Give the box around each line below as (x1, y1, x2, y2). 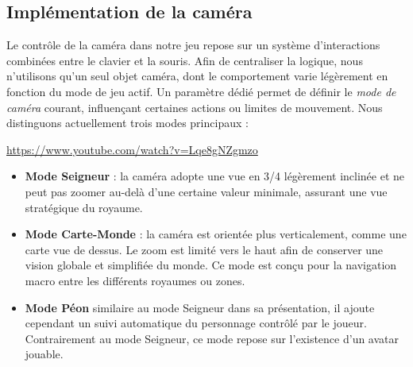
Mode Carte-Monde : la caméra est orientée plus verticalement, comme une (25, 226, 407, 242)
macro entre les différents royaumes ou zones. (25, 272, 245, 288)
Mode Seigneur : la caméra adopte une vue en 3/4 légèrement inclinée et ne (25, 168, 405, 184)
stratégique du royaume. (25, 199, 143, 215)
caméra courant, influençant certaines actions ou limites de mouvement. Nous (6, 99, 383, 115)
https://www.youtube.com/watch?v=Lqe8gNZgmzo (6, 141, 258, 157)
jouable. (25, 346, 64, 362)
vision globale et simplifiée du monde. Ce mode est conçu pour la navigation (25, 257, 397, 273)
